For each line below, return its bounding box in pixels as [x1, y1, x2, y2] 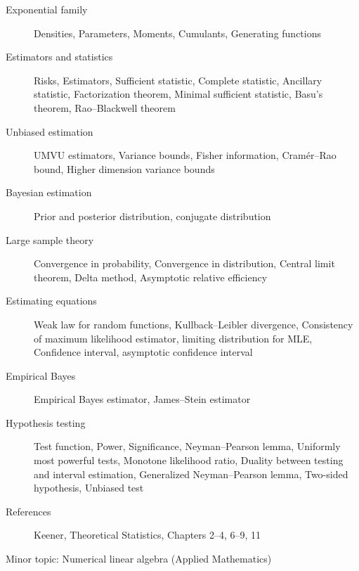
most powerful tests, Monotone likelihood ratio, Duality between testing [34, 453, 344, 468]
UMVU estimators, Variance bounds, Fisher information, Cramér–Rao [34, 148, 337, 162]
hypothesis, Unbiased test [34, 480, 144, 495]
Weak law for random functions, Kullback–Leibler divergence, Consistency [34, 316, 353, 331]
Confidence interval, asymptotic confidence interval [34, 345, 253, 359]
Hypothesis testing [6, 415, 86, 430]
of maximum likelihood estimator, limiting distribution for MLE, [34, 331, 313, 345]
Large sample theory [6, 232, 94, 247]
